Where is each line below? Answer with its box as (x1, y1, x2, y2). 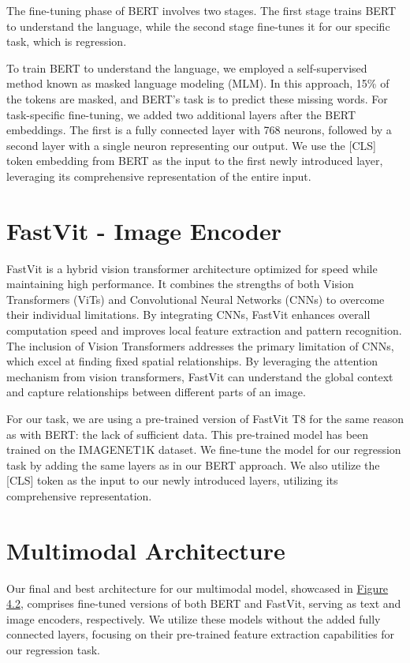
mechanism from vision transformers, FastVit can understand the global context (6, 368, 393, 384)
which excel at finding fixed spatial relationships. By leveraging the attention (6, 353, 378, 369)
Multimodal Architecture (6, 534, 285, 566)
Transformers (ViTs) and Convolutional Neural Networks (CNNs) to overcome (6, 290, 385, 307)
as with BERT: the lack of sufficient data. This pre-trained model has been (6, 425, 369, 442)
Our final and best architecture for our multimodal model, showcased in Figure (6, 579, 389, 596)
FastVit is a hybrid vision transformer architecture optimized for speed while (6, 260, 378, 276)
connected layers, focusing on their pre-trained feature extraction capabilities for (6, 626, 395, 642)
